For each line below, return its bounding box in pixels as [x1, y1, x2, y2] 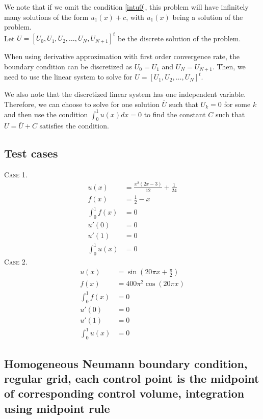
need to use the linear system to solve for [4, 71, 133, 82]
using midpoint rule [4, 400, 110, 416]
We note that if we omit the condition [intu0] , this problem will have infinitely [4, 2, 249, 12]
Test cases [4, 145, 58, 161]
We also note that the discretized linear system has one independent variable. [4, 88, 246, 99]
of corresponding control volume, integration [4, 385, 245, 401]
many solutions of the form [4, 11, 89, 22]
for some [224, 98, 251, 109]
